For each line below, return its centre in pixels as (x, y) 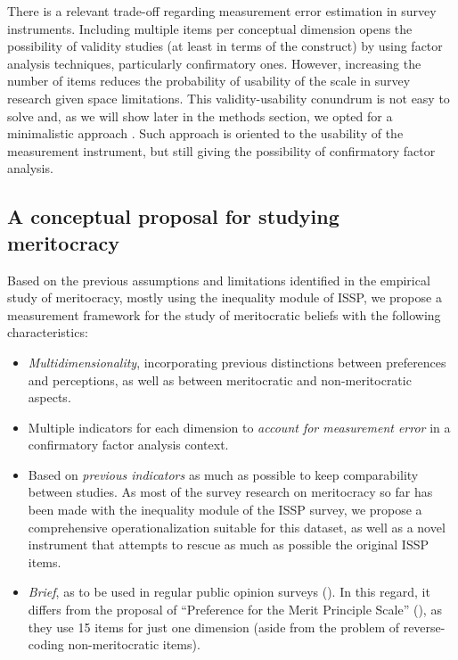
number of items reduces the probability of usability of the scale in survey (209, 81)
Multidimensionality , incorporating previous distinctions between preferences (237, 362)
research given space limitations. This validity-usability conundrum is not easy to (229, 98)
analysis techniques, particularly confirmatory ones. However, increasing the (214, 63)
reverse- (424, 627)
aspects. (49, 397)
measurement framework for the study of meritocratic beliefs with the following (224, 314)
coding (46, 644)
